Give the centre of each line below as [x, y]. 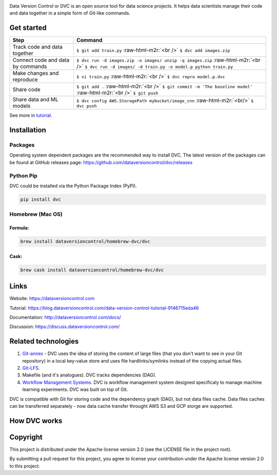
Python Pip [24, 175]
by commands [30, 67]
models [22, 106]
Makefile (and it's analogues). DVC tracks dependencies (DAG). [89, 375]
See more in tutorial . [31, 115]
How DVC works [36, 421]
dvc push [86, 106]
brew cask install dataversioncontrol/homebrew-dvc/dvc [92, 270]
